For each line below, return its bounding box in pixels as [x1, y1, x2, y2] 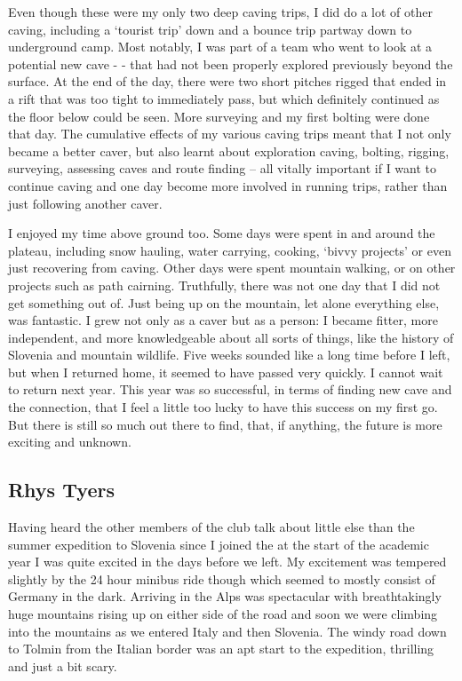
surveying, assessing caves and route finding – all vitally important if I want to [8, 159, 437, 178]
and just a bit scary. [8, 656, 117, 675]
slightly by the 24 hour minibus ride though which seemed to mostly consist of [8, 569, 435, 588]
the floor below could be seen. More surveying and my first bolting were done [8, 107, 430, 125]
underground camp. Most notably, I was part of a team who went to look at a [8, 37, 433, 56]
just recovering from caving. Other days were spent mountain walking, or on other [8, 258, 456, 277]
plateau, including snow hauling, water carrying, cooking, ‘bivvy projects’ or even [8, 241, 451, 259]
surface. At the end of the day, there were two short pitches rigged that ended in [8, 72, 447, 91]
